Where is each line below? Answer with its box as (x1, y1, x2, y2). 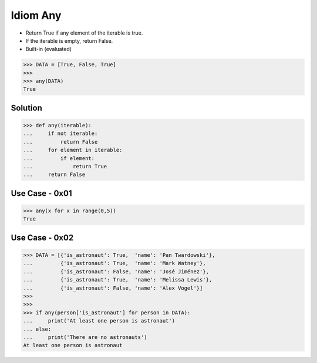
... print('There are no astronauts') (23, 334, 147, 340)
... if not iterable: (23, 130, 98, 137)
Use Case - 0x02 (11, 232, 74, 243)
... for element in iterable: (23, 147, 123, 154)
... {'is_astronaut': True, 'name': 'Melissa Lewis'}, (23, 276, 213, 283)
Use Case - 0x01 (11, 188, 72, 198)
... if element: (23, 155, 95, 161)
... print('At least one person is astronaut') (23, 317, 176, 324)
